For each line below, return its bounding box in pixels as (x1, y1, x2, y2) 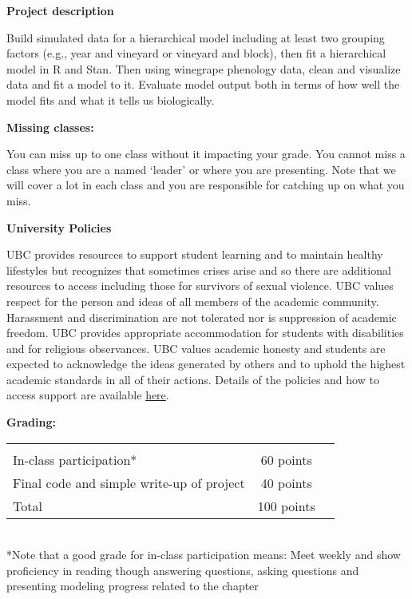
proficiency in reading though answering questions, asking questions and (6, 561, 359, 578)
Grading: (6, 414, 56, 430)
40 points (260, 473, 312, 492)
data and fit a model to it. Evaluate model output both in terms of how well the (6, 76, 400, 93)
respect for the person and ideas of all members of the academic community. (6, 292, 379, 309)
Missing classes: (6, 118, 94, 135)
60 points (260, 450, 312, 469)
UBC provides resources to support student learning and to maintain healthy (6, 246, 383, 263)
